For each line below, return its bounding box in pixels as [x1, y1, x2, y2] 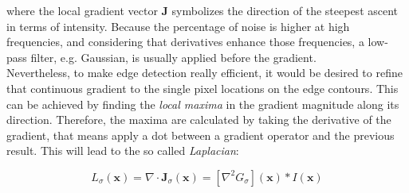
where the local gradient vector [6, 2, 158, 18]
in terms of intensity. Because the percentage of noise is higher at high [6, 17, 350, 34]
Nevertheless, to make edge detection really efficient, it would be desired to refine [6, 64, 403, 81]
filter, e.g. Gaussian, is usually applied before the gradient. [30, 48, 317, 65]
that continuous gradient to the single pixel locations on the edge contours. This [6, 79, 399, 96]
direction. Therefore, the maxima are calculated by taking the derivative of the [6, 111, 391, 128]
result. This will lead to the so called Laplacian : [6, 142, 239, 159]
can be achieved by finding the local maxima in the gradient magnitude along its [6, 95, 399, 112]
